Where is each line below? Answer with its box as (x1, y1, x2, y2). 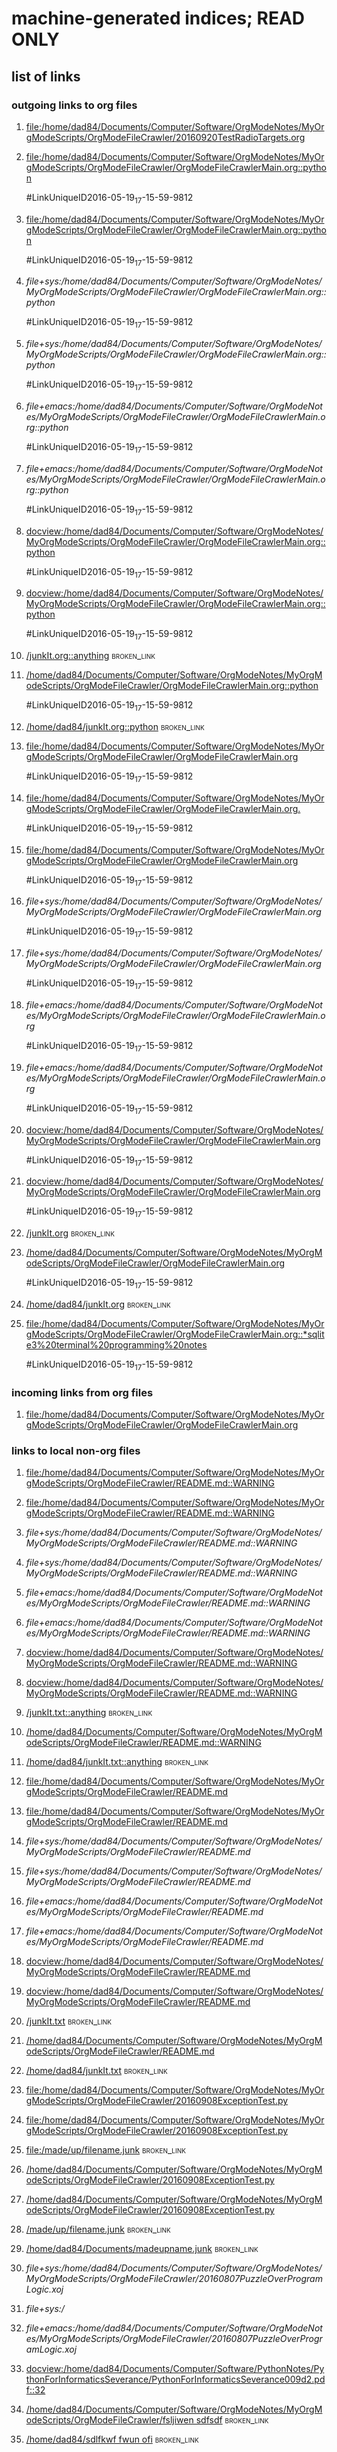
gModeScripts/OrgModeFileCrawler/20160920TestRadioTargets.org (25, 131, 306, 143)
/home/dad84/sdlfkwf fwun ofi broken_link (25, 2433, 199, 2446)
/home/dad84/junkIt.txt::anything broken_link (25, 1756, 209, 1768)
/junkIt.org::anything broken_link (25, 650, 156, 662)
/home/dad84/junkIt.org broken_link (25, 1298, 171, 1311)
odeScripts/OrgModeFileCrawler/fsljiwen (25, 2414, 194, 2426)
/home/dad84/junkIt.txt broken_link (25, 2065, 168, 2077)
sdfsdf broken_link (195, 2414, 269, 2426)
